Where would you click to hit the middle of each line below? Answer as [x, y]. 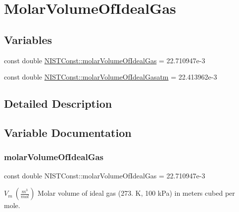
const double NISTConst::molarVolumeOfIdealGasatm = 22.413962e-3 [111, 77]
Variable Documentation [68, 132]
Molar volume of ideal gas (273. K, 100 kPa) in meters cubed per [136, 193]
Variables [28, 39]
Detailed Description [58, 104]
